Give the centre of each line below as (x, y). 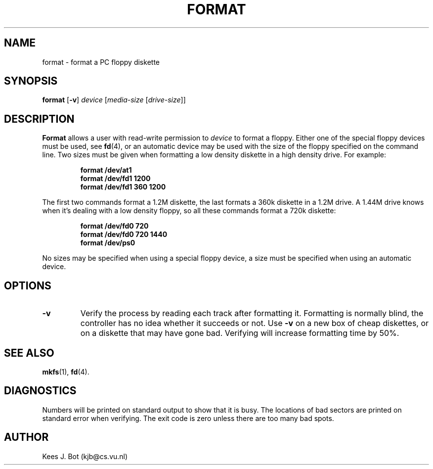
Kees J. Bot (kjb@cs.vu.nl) (85, 456)
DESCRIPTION (39, 119)
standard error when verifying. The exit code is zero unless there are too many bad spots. (188, 418)
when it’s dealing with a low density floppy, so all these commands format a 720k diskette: (189, 211)
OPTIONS (28, 285)
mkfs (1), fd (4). (66, 372)
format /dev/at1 (106, 170)
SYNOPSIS (31, 81)
